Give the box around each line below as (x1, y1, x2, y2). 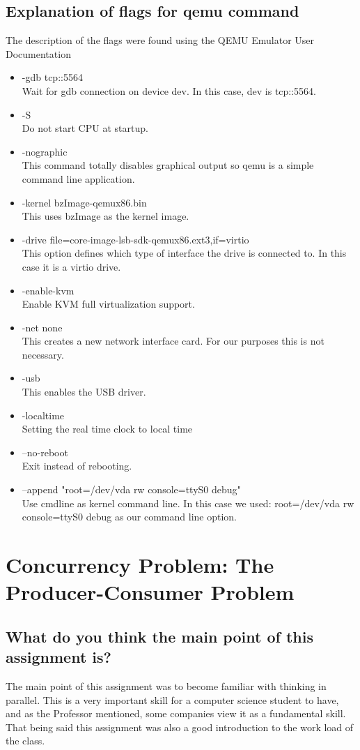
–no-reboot (22, 444, 68, 459)
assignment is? (6, 646, 111, 668)
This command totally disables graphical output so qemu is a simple (22, 158, 314, 172)
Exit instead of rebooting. (22, 458, 132, 473)
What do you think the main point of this (6, 625, 313, 647)
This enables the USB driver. (22, 384, 146, 399)
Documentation (6, 46, 71, 61)
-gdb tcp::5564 (22, 70, 83, 84)
